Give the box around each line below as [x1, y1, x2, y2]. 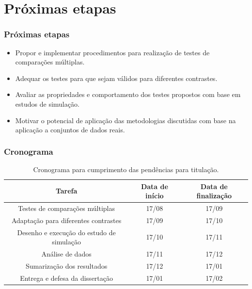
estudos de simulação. [15, 98, 79, 109]
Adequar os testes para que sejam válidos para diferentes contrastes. [15, 73, 218, 83]
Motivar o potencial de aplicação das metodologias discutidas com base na [15, 115, 236, 125]
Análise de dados [41, 249, 92, 259]
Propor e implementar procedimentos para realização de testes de [15, 47, 210, 57]
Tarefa [55, 186, 78, 196]
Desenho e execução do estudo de [17, 227, 116, 237]
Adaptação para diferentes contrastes [11, 215, 122, 225]
